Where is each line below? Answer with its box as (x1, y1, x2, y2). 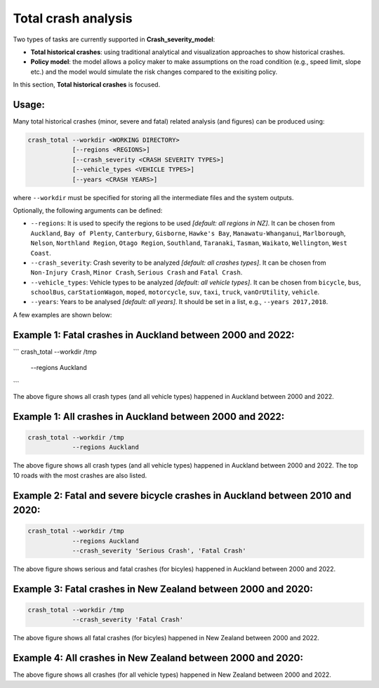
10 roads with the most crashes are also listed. (13, 471, 147, 479)
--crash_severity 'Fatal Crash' (72, 616, 184, 624)
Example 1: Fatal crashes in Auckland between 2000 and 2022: (13, 329, 295, 340)
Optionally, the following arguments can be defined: (13, 206, 163, 214)
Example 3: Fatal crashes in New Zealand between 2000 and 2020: (13, 583, 314, 595)
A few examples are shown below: (13, 310, 112, 319)
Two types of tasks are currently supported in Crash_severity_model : (13, 35, 215, 44)
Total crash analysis (13, 11, 133, 26)
